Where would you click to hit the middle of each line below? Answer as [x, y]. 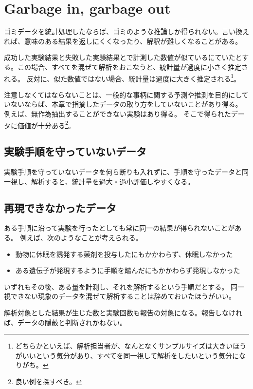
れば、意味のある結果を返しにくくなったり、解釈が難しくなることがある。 [123, 41]
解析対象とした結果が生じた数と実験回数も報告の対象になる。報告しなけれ [123, 312]
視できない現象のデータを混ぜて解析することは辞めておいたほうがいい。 [120, 296]
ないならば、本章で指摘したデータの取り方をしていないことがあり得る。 [126, 104]
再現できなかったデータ [60, 207]
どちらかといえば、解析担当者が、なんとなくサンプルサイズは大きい [124, 346]
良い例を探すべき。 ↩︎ [48, 381]
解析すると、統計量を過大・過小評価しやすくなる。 [113, 181]
